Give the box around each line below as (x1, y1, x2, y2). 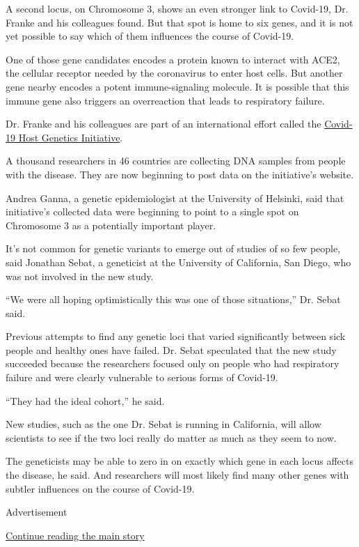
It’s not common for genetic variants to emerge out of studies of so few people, (6, 241, 341, 256)
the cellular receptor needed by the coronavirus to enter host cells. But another (6, 66, 343, 80)
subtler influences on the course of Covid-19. (6, 481, 195, 495)
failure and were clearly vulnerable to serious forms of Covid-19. (6, 370, 278, 385)
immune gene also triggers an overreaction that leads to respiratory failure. (6, 93, 325, 107)
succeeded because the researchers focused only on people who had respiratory (6, 356, 340, 371)
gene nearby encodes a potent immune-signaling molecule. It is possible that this (6, 79, 349, 93)
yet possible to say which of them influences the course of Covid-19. (6, 29, 294, 43)
